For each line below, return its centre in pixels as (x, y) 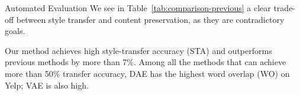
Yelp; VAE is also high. (47, 85)
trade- (285, 8)
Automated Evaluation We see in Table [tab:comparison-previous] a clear (138, 8)
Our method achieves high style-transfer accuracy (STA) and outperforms (138, 50)
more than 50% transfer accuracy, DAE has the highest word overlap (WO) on (147, 73)
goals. (15, 31)
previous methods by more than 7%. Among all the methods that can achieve (146, 62)
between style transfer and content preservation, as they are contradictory (150, 19)
